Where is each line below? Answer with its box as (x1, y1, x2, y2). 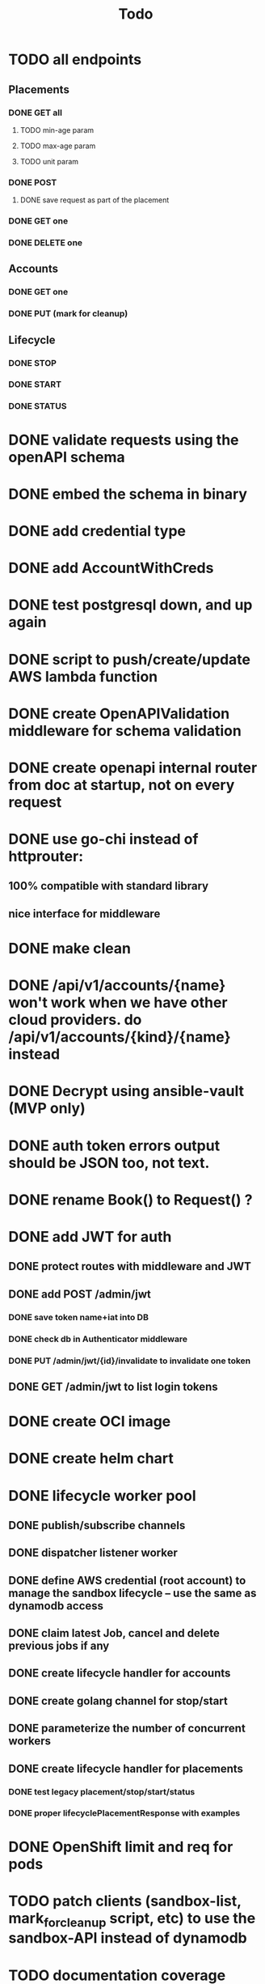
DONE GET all (8, 107, 63, 118)
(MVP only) (8, 1099, 86, 1118)
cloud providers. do (8, 1011, 142, 1029)
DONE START (8, 379, 62, 390)
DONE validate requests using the (8, 431, 240, 449)
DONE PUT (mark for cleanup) (8, 308, 128, 320)
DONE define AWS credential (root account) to (8, 1574, 246, 1587)
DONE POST (8, 176, 57, 188)
